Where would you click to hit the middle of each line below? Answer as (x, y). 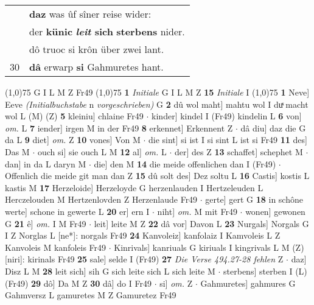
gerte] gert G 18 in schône (254, 199)
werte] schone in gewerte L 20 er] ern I (77, 211)
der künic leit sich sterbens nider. (107, 31)
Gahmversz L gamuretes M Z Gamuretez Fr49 (91, 295)
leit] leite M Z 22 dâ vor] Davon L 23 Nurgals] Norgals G (201, 223)
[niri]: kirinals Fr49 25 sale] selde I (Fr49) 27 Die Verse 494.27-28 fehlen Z (144, 259)
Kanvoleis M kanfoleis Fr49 (56, 247)
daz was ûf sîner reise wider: (90, 14)
